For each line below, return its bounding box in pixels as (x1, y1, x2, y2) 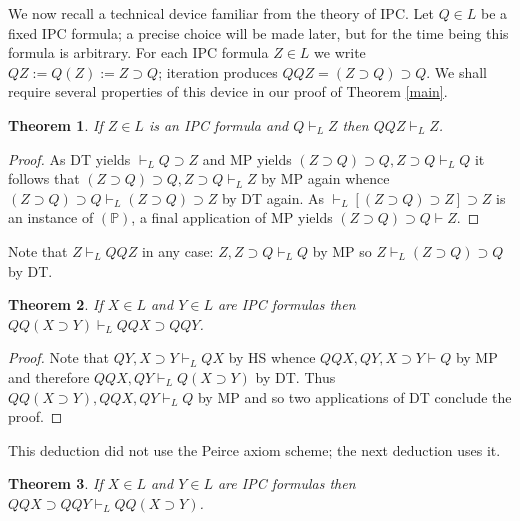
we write (314, 42, 366, 63)
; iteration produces (158, 61, 278, 82)
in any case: (141, 240, 214, 261)
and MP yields (202, 148, 292, 169)
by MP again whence (261, 168, 390, 189)
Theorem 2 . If (8, 294, 103, 315)
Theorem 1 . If (8, 114, 103, 135)
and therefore (8, 366, 90, 387)
